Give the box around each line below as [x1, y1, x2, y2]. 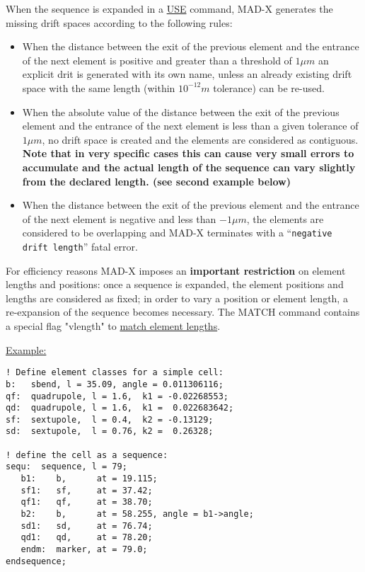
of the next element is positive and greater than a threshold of [22, 52, 292, 67]
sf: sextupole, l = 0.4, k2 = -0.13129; [6, 414, 214, 425]
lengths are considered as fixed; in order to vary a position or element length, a [6, 290, 348, 305]
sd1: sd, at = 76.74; [21, 520, 153, 531]
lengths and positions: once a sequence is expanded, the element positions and [6, 277, 344, 292]
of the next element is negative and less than [22, 211, 216, 226]
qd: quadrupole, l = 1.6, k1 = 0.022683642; [6, 403, 234, 413]
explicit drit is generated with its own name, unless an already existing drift [22, 67, 352, 81]
